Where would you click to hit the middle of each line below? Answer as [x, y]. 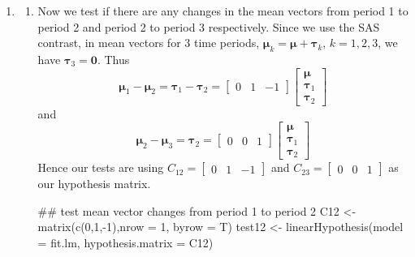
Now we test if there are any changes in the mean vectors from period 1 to [223, 11]
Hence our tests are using [101, 167]
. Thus [113, 59]
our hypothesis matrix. [94, 184]
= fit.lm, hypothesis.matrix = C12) [125, 242]
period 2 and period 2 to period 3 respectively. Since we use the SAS [209, 26]
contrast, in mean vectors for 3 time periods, [149, 43]
